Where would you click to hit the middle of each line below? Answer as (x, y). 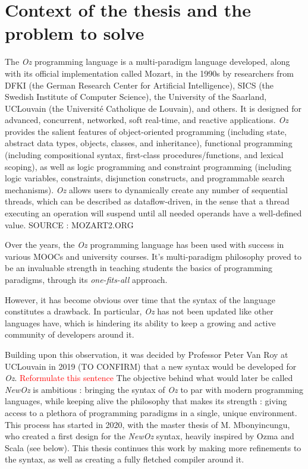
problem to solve (75, 33)
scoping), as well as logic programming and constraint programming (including (148, 166)
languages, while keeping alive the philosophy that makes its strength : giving (146, 401)
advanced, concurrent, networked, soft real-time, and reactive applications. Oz (147, 120)
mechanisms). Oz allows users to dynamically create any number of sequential (146, 189)
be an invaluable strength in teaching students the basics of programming (139, 268)
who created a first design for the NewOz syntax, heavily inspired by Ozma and (150, 436)
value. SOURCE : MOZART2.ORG (69, 224)
